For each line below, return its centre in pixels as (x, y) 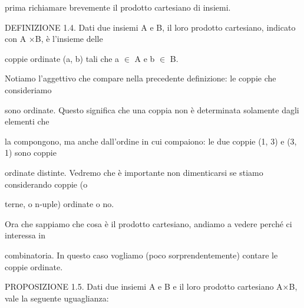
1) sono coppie (31, 153)
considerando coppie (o (46, 184)
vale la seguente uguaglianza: (57, 298)
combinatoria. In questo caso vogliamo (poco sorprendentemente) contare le (141, 255)
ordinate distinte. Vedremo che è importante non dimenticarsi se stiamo (134, 172)
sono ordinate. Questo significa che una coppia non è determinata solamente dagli (152, 109)
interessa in (25, 235)
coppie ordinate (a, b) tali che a (62, 58)
